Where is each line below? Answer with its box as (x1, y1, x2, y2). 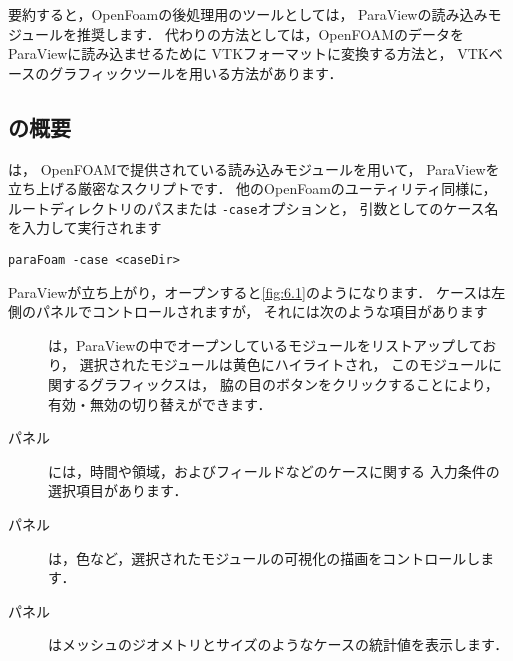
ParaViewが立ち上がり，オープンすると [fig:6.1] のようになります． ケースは (8, 281, 492, 302)
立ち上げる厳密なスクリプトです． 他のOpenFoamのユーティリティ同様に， (8, 178, 497, 199)
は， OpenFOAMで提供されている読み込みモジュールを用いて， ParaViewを (8, 158, 500, 179)
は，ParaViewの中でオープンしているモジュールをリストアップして (48, 334, 483, 355)
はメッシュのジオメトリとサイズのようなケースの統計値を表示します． (48, 634, 509, 655)
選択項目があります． (48, 480, 188, 501)
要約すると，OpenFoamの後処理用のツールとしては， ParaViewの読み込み (8, 4, 488, 24)
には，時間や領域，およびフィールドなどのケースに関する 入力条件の (48, 460, 500, 481)
